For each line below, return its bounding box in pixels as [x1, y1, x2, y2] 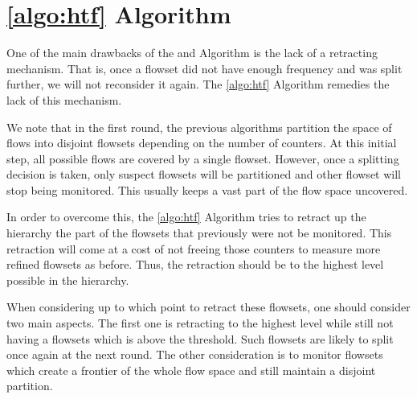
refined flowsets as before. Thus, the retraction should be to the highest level [6, 256, 384, 273]
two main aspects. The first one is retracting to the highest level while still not [6, 315, 394, 331]
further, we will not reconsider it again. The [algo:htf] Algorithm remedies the [6, 76, 390, 93]
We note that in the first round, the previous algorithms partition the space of [6, 118, 392, 135]
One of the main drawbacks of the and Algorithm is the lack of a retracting [6, 44, 378, 61]
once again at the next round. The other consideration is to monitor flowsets [6, 346, 383, 363]
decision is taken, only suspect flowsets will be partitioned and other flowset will [6, 166, 401, 183]
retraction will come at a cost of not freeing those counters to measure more [6, 240, 381, 257]
